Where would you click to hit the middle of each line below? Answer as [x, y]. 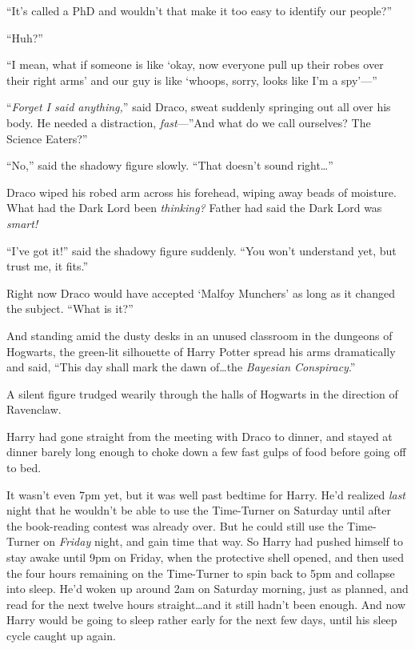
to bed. [24, 468]
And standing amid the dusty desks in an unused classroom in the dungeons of [200, 335]
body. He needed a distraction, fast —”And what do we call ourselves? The [189, 122]
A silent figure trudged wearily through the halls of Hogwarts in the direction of [202, 393]
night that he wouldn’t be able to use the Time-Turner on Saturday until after [199, 510]
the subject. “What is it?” [70, 308]
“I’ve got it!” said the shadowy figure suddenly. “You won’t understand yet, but [202, 250]
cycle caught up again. [61, 635]
